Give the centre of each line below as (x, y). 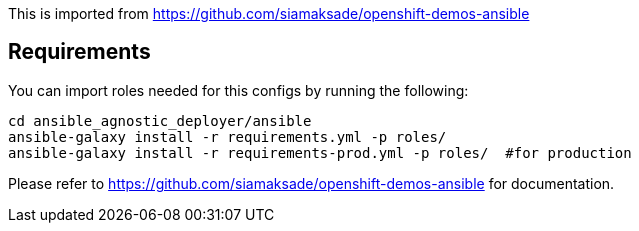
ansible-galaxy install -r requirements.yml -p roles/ (227, 136)
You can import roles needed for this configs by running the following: (238, 90)
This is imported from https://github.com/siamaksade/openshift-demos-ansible (269, 13)
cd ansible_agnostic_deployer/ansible (160, 120)
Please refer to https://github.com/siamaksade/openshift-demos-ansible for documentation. (311, 183)
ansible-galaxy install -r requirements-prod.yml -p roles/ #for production (320, 152)
